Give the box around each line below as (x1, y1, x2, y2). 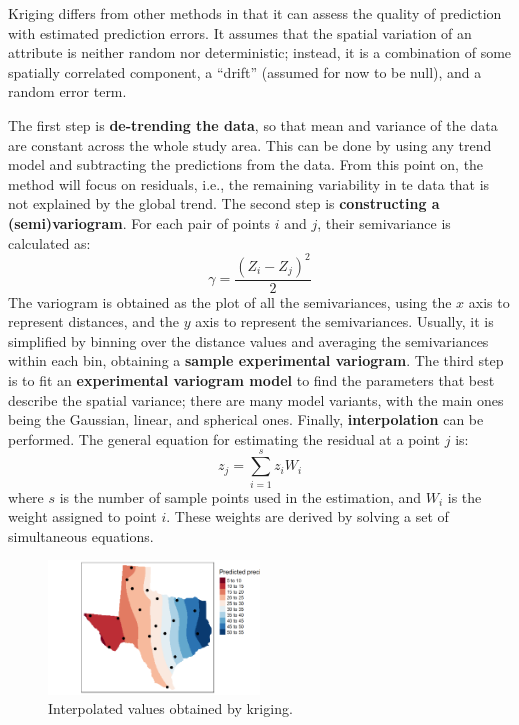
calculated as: (8, 232, 91, 253)
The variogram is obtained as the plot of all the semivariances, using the (8, 291, 452, 312)
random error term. (8, 81, 127, 102)
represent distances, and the (8, 311, 180, 332)
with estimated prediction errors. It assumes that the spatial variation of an (8, 22, 472, 43)
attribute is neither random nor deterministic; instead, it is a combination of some (8, 42, 512, 63)
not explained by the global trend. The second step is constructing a (8, 193, 440, 214)
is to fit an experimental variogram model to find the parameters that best (8, 370, 495, 391)
